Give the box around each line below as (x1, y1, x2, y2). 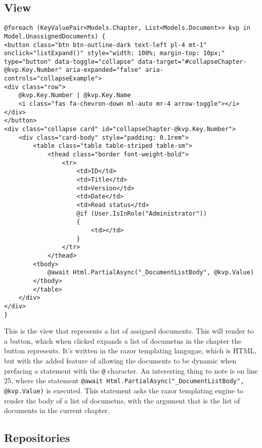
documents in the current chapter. (4, 405, 110, 416)
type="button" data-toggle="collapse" (4, 58, 135, 65)
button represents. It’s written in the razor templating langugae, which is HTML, (4, 345, 256, 356)
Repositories (4, 430, 70, 445)
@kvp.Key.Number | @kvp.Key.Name (18, 92, 131, 99)
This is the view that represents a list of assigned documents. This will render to (4, 325, 254, 336)
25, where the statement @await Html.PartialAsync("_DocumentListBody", (4, 375, 244, 386)
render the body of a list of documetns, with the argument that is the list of (4, 395, 240, 405)
